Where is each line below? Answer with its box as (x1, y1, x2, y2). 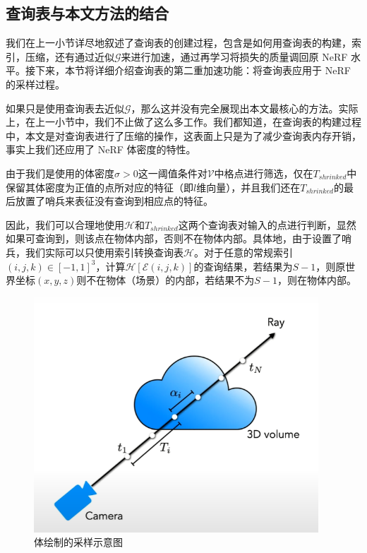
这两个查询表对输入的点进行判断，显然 (178, 217, 356, 232)
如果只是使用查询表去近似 (6, 100, 124, 115)
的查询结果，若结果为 (193, 258, 293, 273)
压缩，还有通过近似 (25, 49, 114, 64)
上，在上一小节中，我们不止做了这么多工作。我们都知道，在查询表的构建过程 (6, 114, 361, 129)
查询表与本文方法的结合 (6, 2, 169, 24)
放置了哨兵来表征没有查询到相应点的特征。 (15, 194, 213, 208)
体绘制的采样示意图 (34, 535, 123, 549)
